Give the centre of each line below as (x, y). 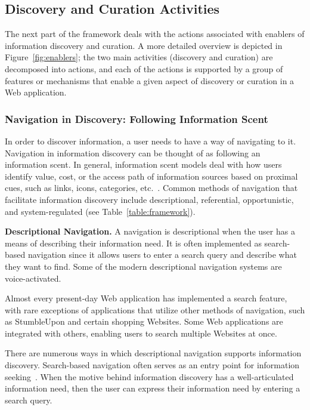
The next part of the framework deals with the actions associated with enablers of (155, 34)
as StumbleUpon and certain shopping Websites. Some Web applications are (144, 321)
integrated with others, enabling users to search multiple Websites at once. (141, 333)
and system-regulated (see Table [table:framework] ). (100, 211)
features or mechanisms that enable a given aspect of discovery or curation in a (150, 80)
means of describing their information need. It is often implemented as (133, 243)
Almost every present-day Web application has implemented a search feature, (146, 298)
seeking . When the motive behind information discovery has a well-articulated (149, 376)
